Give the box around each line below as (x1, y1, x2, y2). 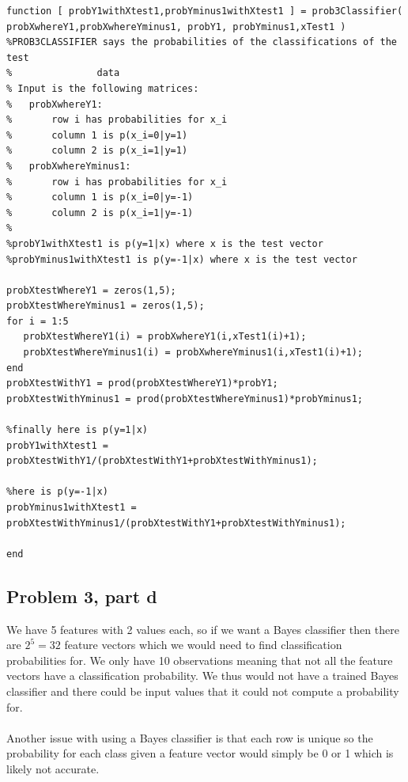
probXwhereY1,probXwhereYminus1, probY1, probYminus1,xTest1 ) (6, 21, 346, 32)
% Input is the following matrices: (6, 82, 199, 94)
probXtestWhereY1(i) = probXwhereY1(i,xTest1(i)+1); (23, 331, 307, 343)
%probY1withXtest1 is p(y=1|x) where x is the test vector (6, 237, 323, 249)
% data (6, 67, 120, 79)
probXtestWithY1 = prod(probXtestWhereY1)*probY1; (6, 378, 278, 389)
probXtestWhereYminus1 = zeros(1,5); (6, 300, 205, 312)
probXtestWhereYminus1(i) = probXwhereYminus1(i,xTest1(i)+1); (23, 347, 364, 359)
